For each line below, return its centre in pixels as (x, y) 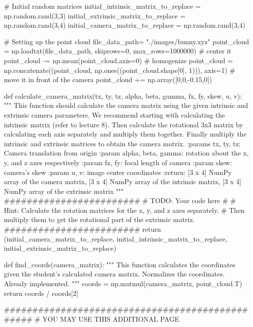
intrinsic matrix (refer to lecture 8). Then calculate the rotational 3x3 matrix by (124, 124)
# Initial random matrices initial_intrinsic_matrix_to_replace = (102, 6)
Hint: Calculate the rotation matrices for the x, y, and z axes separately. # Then (124, 210)
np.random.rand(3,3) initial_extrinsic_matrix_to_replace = (95, 15)
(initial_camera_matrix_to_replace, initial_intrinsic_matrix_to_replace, (116, 238)
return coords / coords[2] (41, 293)
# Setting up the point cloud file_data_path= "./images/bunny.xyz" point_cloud (126, 41)
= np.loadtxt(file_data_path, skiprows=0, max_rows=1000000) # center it (118, 51)
